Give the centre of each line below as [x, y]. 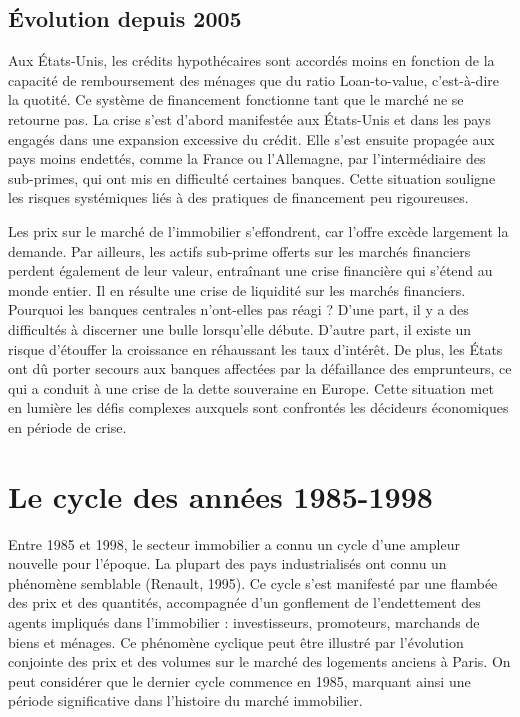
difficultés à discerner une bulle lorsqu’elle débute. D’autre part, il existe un [240, 328]
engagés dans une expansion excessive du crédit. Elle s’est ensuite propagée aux [251, 138]
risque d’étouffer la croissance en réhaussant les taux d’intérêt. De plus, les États [255, 348]
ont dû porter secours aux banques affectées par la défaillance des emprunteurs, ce [260, 368]
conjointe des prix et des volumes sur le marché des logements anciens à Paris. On [259, 661]
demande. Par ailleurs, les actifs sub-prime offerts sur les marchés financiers [239, 250]
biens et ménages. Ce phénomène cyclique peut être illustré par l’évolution [236, 641]
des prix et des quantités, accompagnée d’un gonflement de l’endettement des [244, 602]
